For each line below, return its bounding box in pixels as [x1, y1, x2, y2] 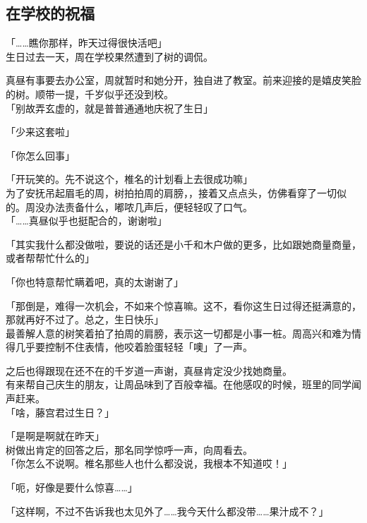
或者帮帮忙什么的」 [6, 251, 95, 265]
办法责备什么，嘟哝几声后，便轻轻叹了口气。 [44, 199, 253, 214]
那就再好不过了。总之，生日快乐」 [6, 312, 164, 327]
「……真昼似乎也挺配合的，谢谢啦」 [6, 213, 167, 228]
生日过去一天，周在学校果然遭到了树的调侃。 [6, 49, 213, 64]
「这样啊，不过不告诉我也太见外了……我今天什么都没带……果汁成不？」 [6, 503, 329, 518]
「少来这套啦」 [6, 124, 75, 139]
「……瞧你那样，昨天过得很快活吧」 [6, 35, 167, 50]
